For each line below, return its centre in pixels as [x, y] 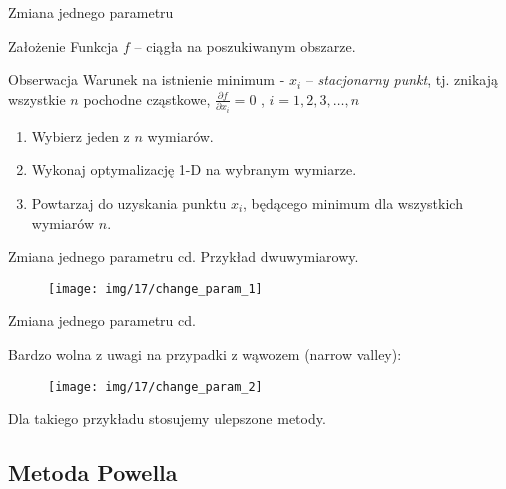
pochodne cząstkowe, [147, 98]
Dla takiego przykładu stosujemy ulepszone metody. [167, 418]
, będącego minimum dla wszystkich [353, 202]
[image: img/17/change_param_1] [155, 288]
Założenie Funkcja [63, 45]
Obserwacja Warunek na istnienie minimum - [146, 79]
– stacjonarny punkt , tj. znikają [402, 79]
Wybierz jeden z [80, 135]
